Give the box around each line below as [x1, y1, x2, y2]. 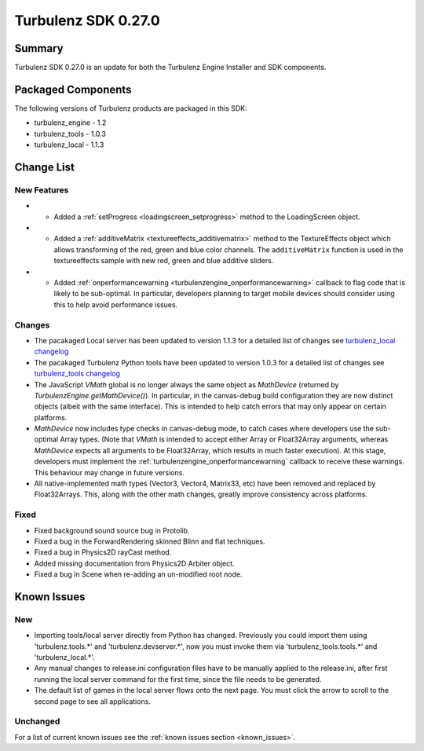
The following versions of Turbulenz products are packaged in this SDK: [14, 103, 247, 113]
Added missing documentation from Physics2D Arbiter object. [34, 559, 235, 568]
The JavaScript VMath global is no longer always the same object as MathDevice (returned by [34, 379, 339, 389]
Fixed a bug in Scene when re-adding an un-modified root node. [34, 570, 243, 579]
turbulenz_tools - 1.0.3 [34, 129, 106, 138]
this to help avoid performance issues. [53, 299, 178, 310]
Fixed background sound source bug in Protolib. [34, 526, 190, 535]
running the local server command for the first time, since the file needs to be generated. [34, 674, 322, 683]
